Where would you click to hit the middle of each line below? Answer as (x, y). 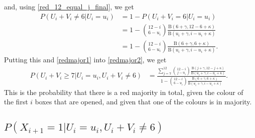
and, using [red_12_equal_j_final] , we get (69, 6)
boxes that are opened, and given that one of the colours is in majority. (143, 102)
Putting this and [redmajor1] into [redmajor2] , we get (85, 60)
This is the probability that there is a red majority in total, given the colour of (124, 92)
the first (16, 102)
